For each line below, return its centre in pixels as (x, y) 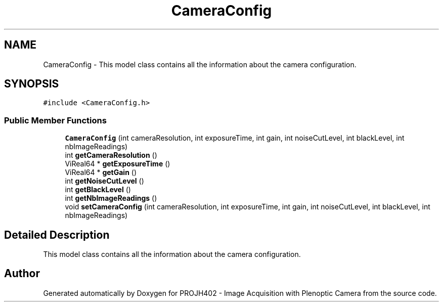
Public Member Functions (55, 120)
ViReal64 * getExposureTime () (118, 164)
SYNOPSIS (32, 84)
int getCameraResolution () (111, 155)
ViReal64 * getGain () (101, 172)
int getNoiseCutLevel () (104, 181)
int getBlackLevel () (98, 190)
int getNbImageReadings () (111, 198)
